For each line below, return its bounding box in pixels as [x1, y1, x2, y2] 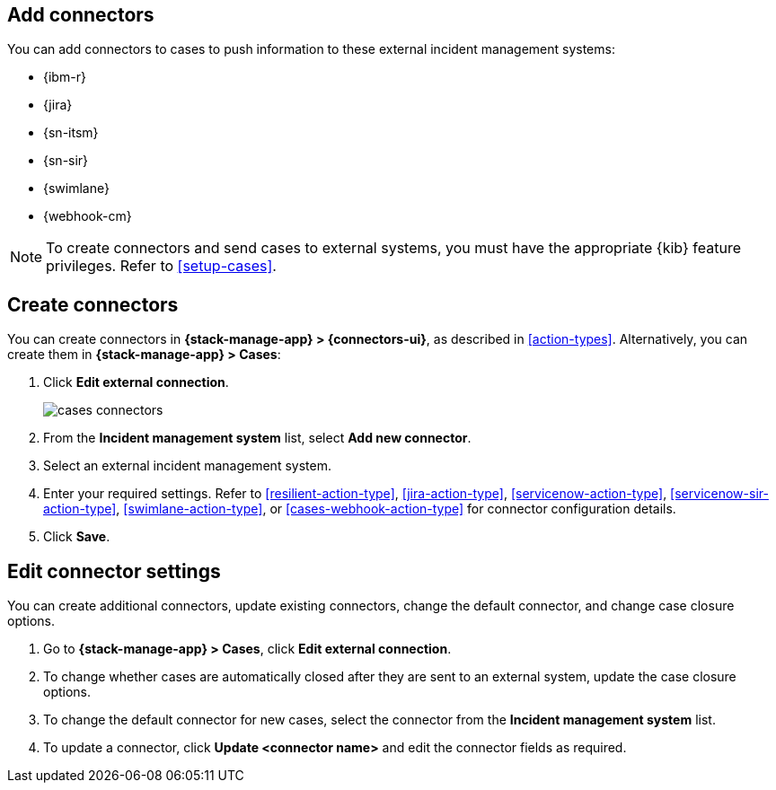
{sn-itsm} [43, 125, 99, 141]
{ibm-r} [43, 69, 86, 85]
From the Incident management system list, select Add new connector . [43, 430, 472, 446]
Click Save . [43, 529, 110, 545]
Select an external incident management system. [43, 458, 331, 474]
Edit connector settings [7, 559, 221, 583]
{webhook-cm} [43, 208, 132, 224]
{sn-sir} [43, 153, 89, 169]
